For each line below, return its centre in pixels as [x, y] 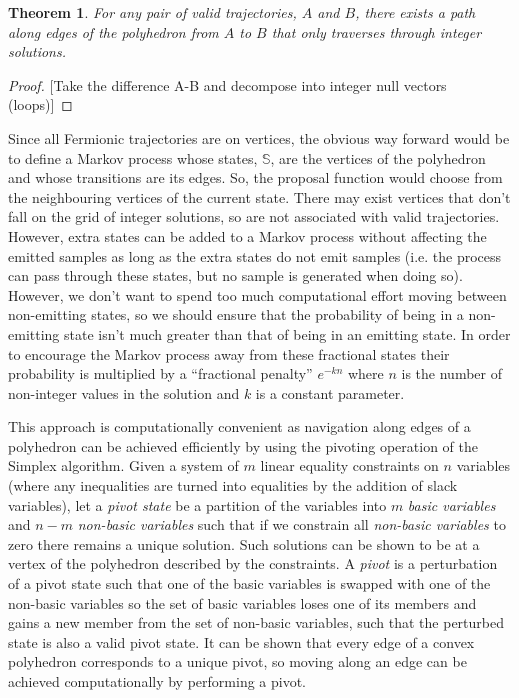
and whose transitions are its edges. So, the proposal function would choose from [255, 177]
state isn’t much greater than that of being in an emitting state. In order [287, 333]
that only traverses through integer [376, 31]
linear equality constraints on [349, 465]
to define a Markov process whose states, [133, 157]
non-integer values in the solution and [124, 392]
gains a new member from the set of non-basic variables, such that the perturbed [256, 622]
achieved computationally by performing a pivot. [157, 681]
